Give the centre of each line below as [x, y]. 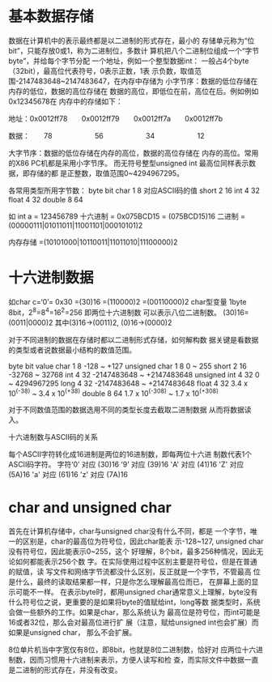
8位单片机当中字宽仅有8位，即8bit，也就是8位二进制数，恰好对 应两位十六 [132, 650]
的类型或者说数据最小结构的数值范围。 [72, 350]
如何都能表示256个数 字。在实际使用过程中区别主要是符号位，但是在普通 [136, 562]
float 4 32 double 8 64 [46, 199]
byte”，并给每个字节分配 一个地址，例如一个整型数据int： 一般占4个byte [129, 61]
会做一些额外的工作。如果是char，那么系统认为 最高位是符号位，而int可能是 [134, 612]
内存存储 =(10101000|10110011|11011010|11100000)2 [93, 242]
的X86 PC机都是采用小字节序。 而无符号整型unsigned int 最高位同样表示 [129, 163]
